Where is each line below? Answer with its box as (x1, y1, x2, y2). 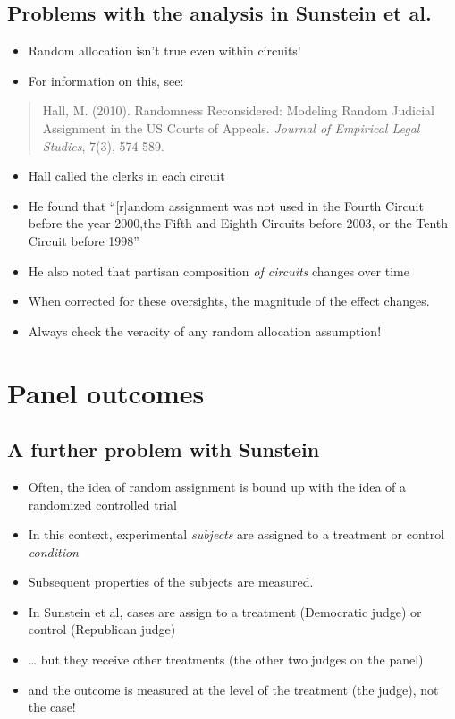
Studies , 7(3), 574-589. (42, 136, 165, 155)
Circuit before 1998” (28, 231, 139, 250)
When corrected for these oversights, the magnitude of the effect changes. (28, 292, 430, 310)
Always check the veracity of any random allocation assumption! (28, 321, 382, 340)
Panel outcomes (7, 374, 205, 410)
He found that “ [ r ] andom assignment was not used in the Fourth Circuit (28, 196, 424, 215)
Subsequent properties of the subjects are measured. (28, 572, 314, 591)
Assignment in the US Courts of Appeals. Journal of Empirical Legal (42, 118, 420, 137)
